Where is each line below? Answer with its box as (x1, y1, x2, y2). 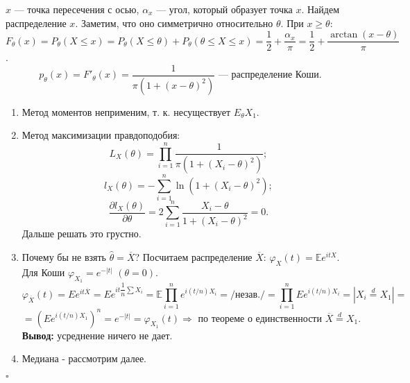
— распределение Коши (218, 70, 319, 80)
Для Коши (22, 264, 65, 279)
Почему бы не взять (22, 250, 106, 264)
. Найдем (301, 2, 340, 16)
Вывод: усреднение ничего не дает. (22, 327, 173, 342)
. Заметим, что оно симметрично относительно (75, 15, 273, 30)
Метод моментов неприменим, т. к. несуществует (22, 104, 231, 119)
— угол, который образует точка (156, 2, 293, 16)
